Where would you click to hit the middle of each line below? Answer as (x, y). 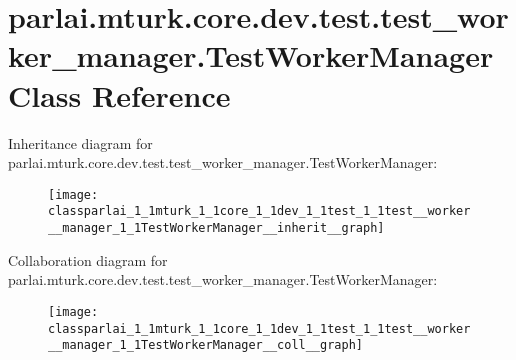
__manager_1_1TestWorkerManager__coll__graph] (205, 345)
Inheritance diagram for (80, 142)
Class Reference (119, 94)
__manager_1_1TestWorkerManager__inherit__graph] (216, 228)
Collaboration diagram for (88, 259)
